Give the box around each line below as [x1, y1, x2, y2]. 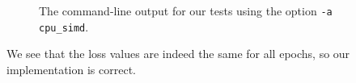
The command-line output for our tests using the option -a [39, 2, 333, 19]
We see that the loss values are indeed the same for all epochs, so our [6, 45, 350, 62]
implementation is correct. [6, 60, 136, 77]
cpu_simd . [39, 18, 89, 35]
